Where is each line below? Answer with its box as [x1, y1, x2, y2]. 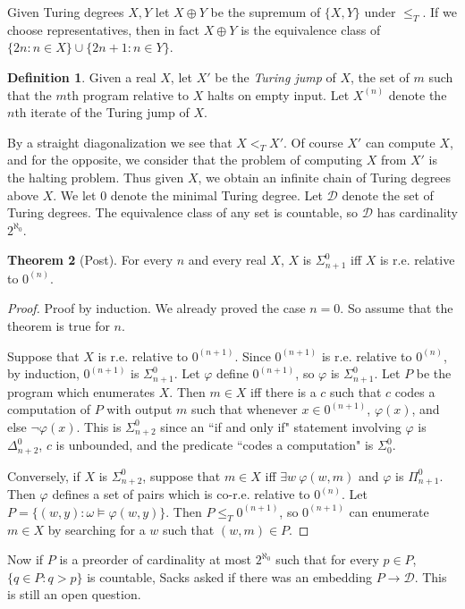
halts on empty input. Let [207, 85, 350, 104]
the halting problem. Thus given [7, 167, 184, 186]
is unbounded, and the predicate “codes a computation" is [55, 436, 374, 454]
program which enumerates [7, 382, 156, 401]
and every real [188, 250, 266, 269]
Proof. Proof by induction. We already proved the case [7, 299, 306, 317]
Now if [7, 550, 44, 569]
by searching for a [47, 520, 146, 538]
